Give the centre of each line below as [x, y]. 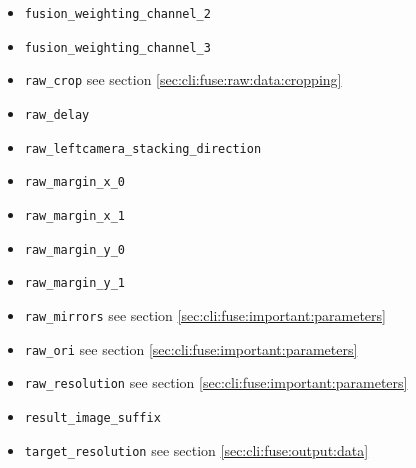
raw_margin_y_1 [75, 283]
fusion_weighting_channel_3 [117, 47]
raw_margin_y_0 [75, 249]
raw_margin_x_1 [75, 215]
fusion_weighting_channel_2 [117, 14]
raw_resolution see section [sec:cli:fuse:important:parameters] [216, 382]
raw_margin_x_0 [75, 182]
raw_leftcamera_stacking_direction [143, 148]
